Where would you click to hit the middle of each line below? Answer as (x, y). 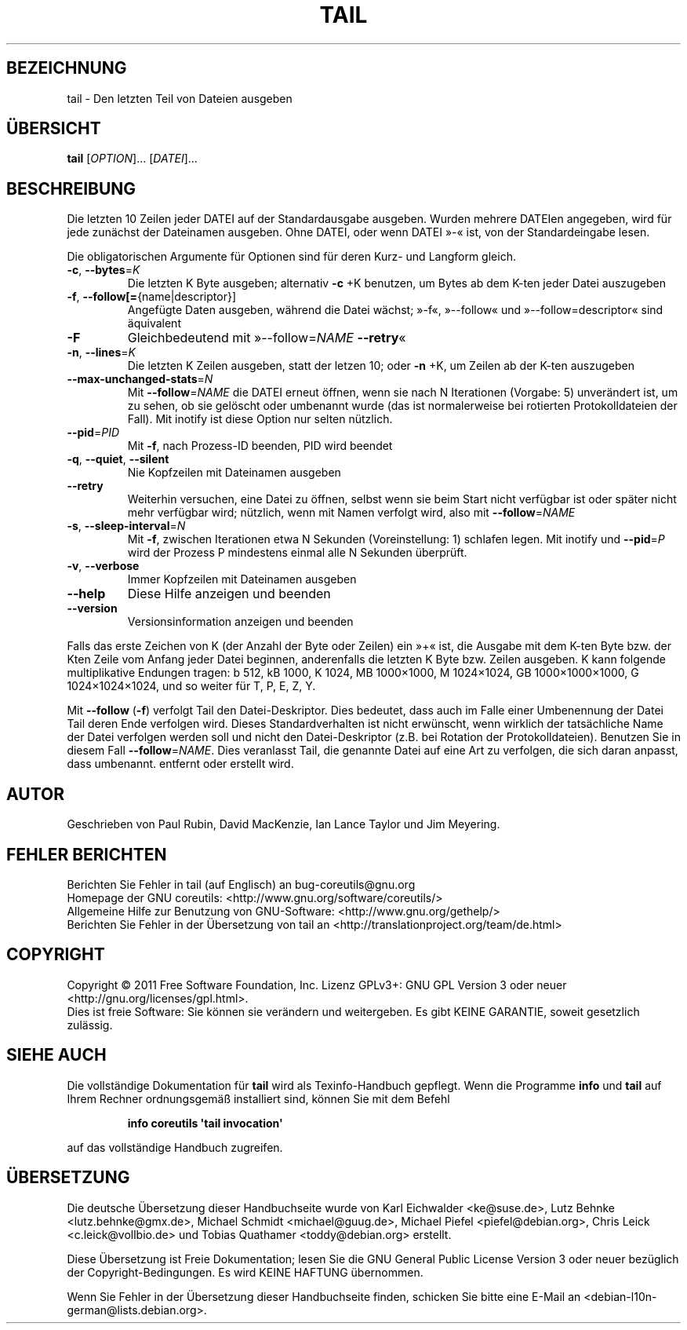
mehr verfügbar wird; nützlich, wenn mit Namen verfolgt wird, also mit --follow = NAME (351, 513)
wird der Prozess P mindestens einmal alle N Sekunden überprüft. (297, 553)
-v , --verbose (103, 566)
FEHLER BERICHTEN (87, 854)
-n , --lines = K (101, 353)
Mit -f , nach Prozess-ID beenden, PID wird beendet (260, 446)
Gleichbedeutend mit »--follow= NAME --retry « (267, 338)
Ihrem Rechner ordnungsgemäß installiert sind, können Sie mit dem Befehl (258, 1098)
